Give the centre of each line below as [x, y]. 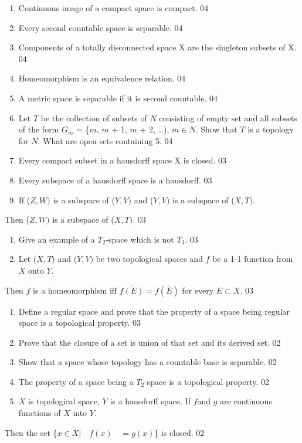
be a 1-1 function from [253, 259]
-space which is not [140, 239]
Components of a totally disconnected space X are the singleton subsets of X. [157, 47]
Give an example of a [57, 239]
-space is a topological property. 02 [207, 381]
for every [198, 290]
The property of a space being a [76, 381]
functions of [40, 413]
